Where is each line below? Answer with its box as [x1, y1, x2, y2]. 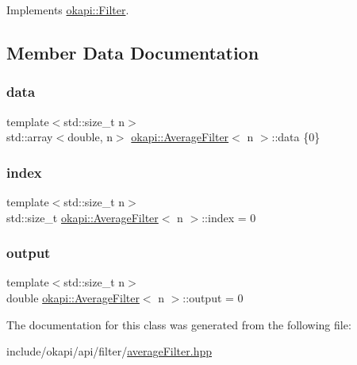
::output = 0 [182, 290, 244, 305]
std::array [6, 129, 53, 145]
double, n [67, 129, 113, 145]
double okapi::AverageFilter [6, 290, 140, 305]
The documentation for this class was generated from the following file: [6, 316, 351, 332]
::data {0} [271, 129, 321, 145]
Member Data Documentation [6, 40, 259, 64]
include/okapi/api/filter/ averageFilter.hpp [6, 343, 212, 359]
